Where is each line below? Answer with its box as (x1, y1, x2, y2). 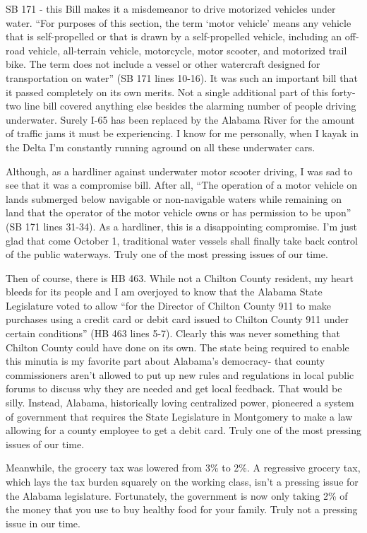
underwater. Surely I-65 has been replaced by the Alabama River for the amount (6, 112, 355, 127)
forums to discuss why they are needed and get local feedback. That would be (6, 381, 342, 396)
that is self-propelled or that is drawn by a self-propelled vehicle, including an (6, 29, 342, 44)
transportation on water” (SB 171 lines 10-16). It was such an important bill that (6, 70, 358, 85)
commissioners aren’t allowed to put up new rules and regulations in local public (6, 367, 354, 382)
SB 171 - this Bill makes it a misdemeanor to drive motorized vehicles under (6, 1, 336, 16)
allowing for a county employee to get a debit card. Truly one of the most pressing (6, 423, 361, 438)
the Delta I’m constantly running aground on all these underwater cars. (6, 139, 315, 154)
